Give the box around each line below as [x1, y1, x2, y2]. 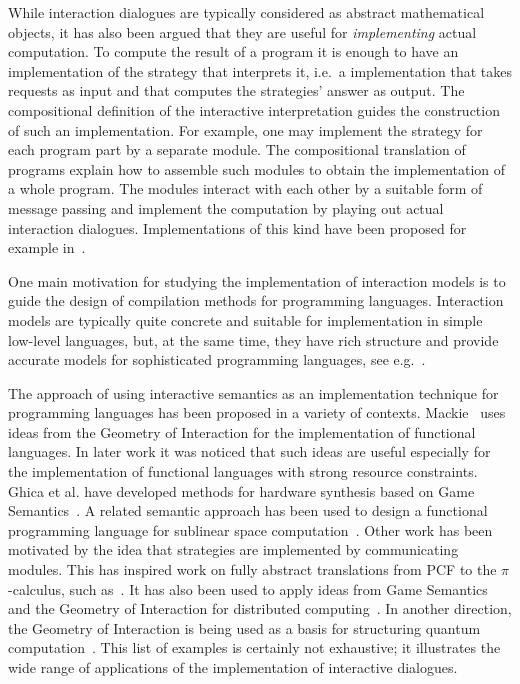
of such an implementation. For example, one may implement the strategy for [8, 119, 483, 140]
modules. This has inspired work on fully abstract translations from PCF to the [8, 559, 497, 580]
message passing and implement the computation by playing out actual [8, 197, 444, 218]
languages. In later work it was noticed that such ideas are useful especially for [8, 441, 491, 462]
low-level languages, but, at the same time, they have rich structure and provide [8, 329, 499, 350]
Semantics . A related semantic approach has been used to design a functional [8, 500, 488, 521]
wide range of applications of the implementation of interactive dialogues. [8, 657, 458, 677]
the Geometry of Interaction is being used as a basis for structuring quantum [8, 617, 481, 638]
